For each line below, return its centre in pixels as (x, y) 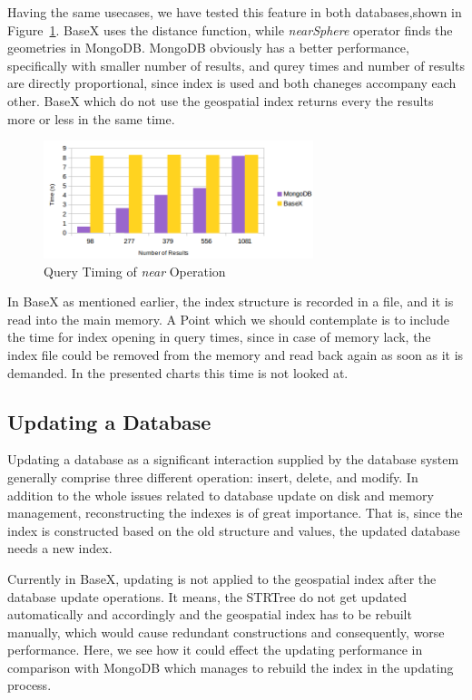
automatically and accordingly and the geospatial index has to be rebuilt (210, 614)
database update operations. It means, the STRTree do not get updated (207, 596)
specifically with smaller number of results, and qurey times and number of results (236, 65)
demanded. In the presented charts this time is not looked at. (178, 372)
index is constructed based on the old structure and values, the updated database (234, 530)
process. (29, 685)
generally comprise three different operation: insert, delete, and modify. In (213, 476)
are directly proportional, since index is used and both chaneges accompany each (232, 83)
